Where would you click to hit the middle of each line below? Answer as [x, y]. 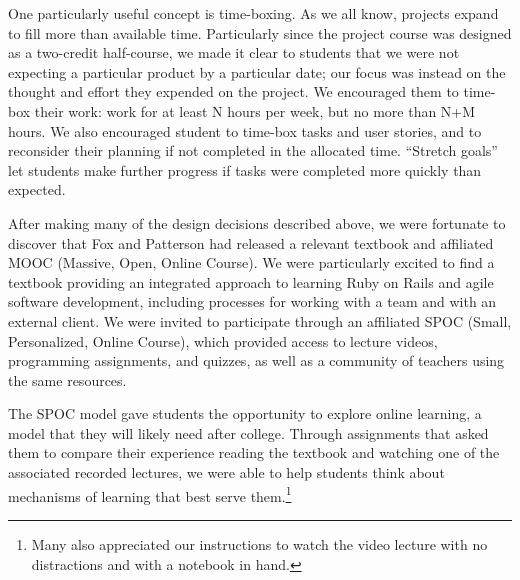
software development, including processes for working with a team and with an [252, 301]
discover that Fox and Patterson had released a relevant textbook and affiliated [251, 242]
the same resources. [67, 379]
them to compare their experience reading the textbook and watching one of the [254, 452]
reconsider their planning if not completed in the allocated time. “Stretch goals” [253, 150]
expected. [37, 189]
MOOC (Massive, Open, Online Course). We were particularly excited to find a [251, 262]
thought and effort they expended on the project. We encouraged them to [233, 91]
